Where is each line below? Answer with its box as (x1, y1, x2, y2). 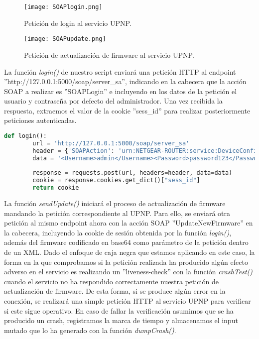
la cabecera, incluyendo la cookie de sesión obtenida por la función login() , (4, 227, 232, 237)
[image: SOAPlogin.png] (24, 3, 103, 10)
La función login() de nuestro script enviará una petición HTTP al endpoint (4, 66, 236, 77)
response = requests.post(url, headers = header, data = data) (32, 169, 233, 177)
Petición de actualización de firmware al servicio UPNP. (24, 49, 194, 60)
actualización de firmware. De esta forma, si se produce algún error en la (4, 286, 226, 296)
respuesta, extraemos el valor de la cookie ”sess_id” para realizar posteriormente (4, 105, 251, 115)
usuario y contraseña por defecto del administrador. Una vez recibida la (4, 96, 223, 106)
